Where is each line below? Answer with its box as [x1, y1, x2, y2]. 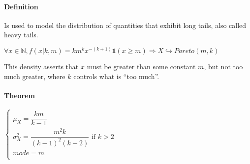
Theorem [4, 90, 35, 100]
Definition [4, 1, 38, 11]
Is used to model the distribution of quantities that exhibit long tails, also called [4, 20, 247, 30]
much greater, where [4, 71, 65, 81]
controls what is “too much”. [73, 71, 159, 81]
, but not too [204, 61, 243, 71]
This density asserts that [4, 61, 79, 71]
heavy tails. [4, 29, 38, 40]
